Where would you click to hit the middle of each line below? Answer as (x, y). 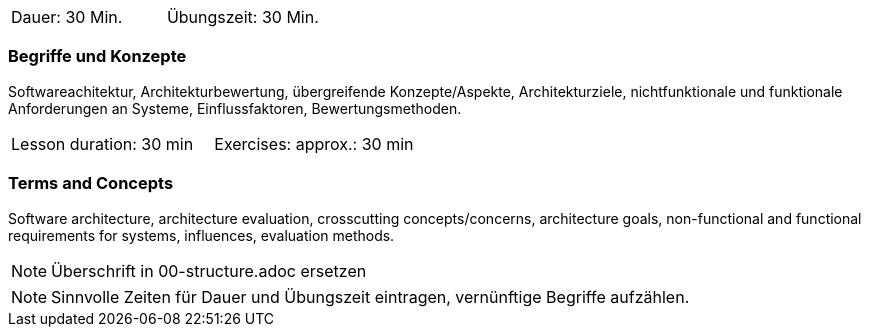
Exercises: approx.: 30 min (314, 143)
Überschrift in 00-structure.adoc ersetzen (209, 270)
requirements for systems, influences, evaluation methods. (201, 235)
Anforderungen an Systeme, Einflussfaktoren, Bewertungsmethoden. (235, 108)
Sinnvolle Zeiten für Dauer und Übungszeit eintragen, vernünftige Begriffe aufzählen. (370, 296)
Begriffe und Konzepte (97, 56)
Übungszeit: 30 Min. (242, 17)
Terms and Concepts (91, 183)
